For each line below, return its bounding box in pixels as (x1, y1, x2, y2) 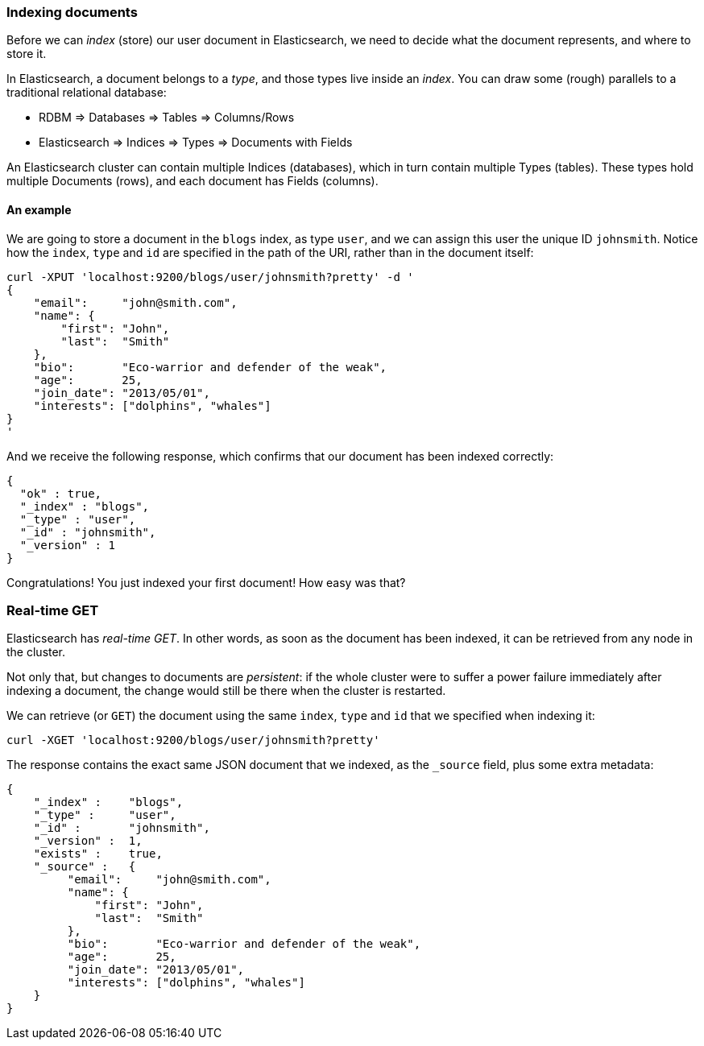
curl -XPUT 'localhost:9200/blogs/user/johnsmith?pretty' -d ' (6, 270, 414, 283)
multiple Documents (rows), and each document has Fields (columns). (6, 174, 379, 188)
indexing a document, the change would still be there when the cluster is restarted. (6, 684, 446, 698)
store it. (6, 47, 47, 61)
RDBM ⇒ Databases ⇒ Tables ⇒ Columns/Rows (39, 110, 295, 125)
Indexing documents (6, 4, 138, 20)
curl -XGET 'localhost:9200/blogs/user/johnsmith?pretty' (6, 734, 380, 747)
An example (6, 202, 72, 217)
